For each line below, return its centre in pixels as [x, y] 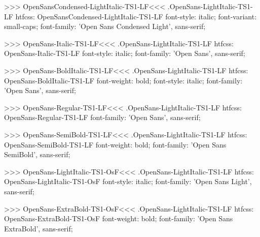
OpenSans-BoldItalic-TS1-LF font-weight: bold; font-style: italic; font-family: [123, 80]
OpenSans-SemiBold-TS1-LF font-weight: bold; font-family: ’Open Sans [115, 144]
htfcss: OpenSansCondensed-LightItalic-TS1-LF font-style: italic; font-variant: [136, 16]
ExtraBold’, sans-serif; [39, 228]
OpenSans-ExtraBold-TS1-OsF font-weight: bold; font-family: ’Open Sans [119, 218]
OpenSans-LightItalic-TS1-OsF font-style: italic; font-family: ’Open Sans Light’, [128, 181]
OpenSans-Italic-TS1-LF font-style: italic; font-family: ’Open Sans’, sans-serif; [125, 53]
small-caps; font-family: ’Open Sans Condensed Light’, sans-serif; [105, 26]
